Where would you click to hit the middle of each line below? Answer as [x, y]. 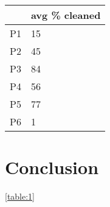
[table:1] [20, 196]
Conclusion [52, 167]
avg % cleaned [66, 15]
